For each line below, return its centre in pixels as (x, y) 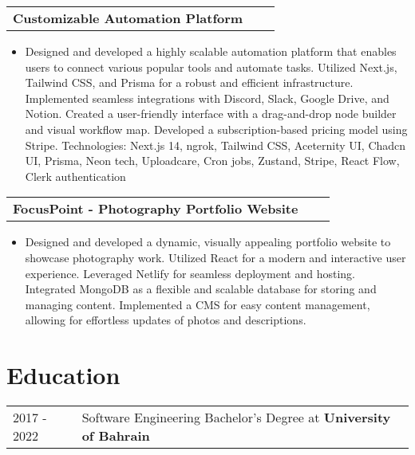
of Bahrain (116, 436)
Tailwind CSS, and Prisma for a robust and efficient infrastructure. (189, 82)
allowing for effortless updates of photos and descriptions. (166, 320)
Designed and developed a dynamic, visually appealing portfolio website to (208, 242)
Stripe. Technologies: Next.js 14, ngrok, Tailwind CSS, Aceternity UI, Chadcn (215, 145)
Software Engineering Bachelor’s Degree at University (236, 418)
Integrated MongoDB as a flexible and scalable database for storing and (201, 289)
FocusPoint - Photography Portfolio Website (156, 209)
